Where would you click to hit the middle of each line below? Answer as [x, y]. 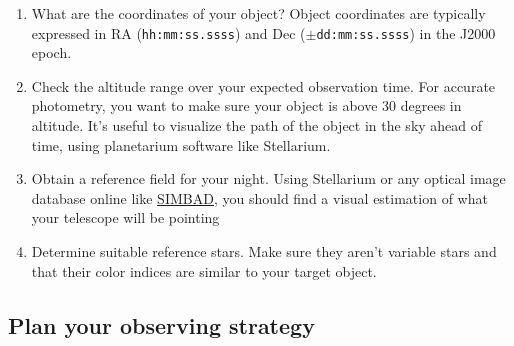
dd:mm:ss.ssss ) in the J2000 [406, 32]
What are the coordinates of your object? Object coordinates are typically [258, 13]
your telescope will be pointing [125, 217]
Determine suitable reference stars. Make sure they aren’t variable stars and [264, 251]
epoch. [51, 52]
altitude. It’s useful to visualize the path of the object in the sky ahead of [257, 125]
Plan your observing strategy [161, 324]
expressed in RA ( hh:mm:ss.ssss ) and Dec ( [168, 32]
